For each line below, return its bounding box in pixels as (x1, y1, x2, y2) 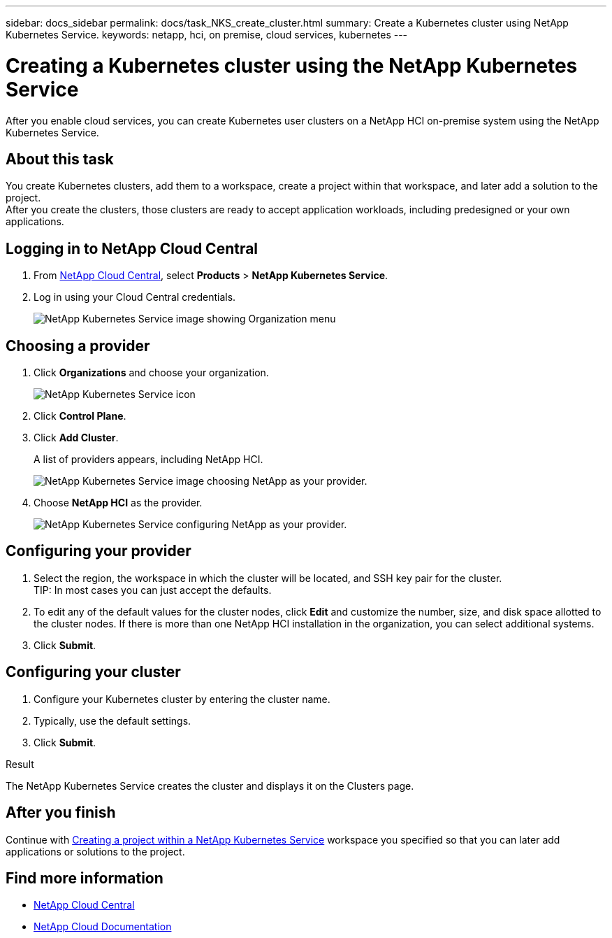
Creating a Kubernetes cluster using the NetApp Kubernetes (6, 53, 578, 78)
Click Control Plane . (34, 410, 126, 422)
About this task (6, 150, 114, 168)
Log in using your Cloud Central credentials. (34, 291, 236, 304)
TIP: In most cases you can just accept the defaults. (34, 583, 272, 596)
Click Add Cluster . (34, 432, 119, 444)
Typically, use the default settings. (34, 714, 191, 727)
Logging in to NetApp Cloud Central (6, 239, 258, 257)
